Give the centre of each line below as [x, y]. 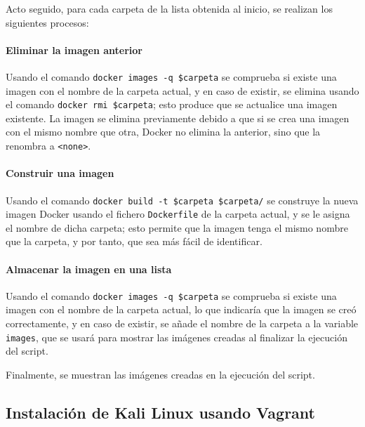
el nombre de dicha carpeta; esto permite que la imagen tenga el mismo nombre [177, 227]
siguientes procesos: [47, 22]
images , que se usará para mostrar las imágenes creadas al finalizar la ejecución [177, 337]
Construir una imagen [60, 173]
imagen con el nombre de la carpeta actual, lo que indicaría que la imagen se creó [181, 309]
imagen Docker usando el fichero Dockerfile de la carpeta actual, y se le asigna [178, 214]
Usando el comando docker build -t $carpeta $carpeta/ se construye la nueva [182, 200]
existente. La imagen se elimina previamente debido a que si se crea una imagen [178, 118]
